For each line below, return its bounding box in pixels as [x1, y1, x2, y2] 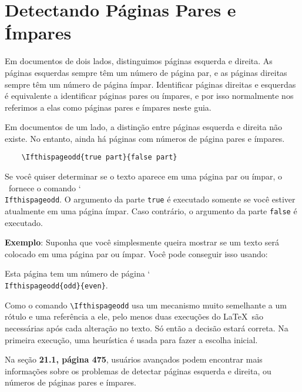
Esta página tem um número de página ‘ [5, 267, 150, 280]
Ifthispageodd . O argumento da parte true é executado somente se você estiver [5, 193, 296, 205]
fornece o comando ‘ [8, 181, 81, 194]
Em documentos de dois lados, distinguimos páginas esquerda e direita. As [5, 55, 273, 67]
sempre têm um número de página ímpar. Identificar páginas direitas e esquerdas [5, 78, 296, 90]
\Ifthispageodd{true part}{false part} [21, 153, 177, 162]
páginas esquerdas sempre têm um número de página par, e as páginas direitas [5, 66, 287, 78]
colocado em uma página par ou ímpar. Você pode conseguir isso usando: [5, 247, 268, 260]
